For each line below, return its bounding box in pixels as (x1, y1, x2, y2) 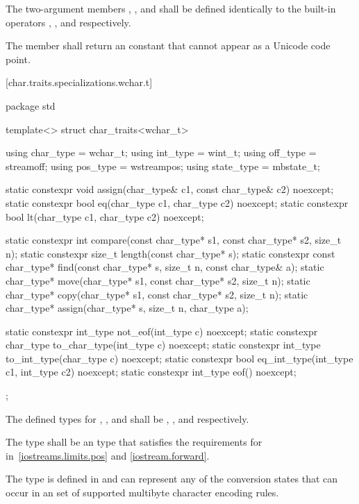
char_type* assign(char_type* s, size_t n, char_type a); (6, 301, 249, 315)
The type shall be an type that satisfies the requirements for (6, 435, 262, 449)
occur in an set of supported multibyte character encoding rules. (6, 485, 279, 500)
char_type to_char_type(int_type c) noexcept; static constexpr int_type (6, 337, 321, 352)
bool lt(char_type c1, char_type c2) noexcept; (6, 209, 204, 224)
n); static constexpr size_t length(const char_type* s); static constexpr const (6, 246, 335, 260)
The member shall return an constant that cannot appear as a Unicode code (6, 38, 331, 53)
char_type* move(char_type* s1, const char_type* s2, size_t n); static (6, 273, 310, 287)
